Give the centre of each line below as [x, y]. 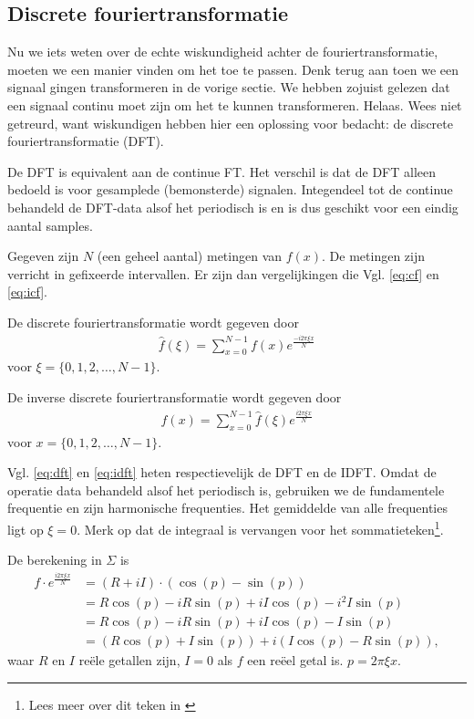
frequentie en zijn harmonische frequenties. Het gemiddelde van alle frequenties [227, 508]
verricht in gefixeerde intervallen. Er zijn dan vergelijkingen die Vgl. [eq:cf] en [223, 273]
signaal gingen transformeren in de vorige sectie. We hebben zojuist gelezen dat [229, 87]
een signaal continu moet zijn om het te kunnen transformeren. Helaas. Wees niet [235, 104]
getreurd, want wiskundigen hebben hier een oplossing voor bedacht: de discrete [230, 123]
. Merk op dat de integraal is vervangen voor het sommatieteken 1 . [260, 527]
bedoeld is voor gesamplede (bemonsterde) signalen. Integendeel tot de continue [230, 189]
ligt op [26, 529]
